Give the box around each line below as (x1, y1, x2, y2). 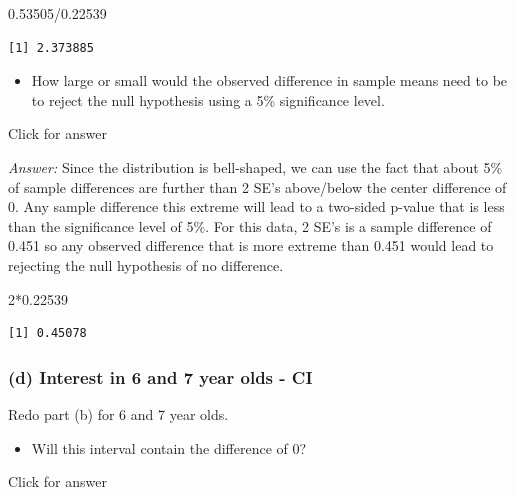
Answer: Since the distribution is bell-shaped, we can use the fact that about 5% (8, 156, 503, 177)
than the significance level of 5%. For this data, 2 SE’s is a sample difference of (8, 215, 492, 236)
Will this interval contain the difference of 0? (31, 437, 307, 458)
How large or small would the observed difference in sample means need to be (31, 70, 508, 91)
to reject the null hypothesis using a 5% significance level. (31, 89, 385, 110)
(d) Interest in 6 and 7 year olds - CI (8, 364, 313, 389)
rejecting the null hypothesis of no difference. (8, 254, 284, 275)
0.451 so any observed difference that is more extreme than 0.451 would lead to (8, 235, 494, 256)
